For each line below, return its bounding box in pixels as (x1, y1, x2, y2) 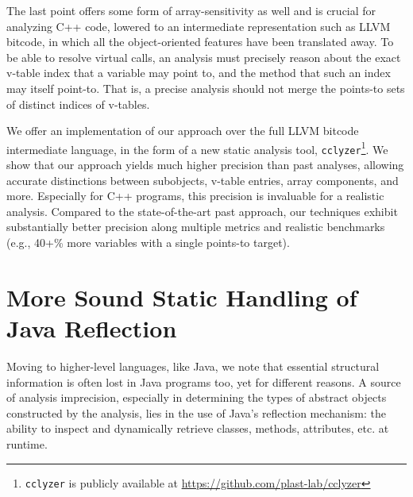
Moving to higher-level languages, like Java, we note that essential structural (6, 357, 380, 374)
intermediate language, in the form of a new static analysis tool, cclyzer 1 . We (6, 138, 388, 157)
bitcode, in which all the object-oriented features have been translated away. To (6, 33, 394, 50)
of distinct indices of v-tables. (6, 95, 150, 112)
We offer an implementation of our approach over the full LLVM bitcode (6, 122, 359, 139)
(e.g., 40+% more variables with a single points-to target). (6, 234, 290, 251)
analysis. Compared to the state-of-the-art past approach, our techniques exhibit (6, 202, 398, 219)
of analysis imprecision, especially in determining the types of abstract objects (6, 389, 387, 406)
